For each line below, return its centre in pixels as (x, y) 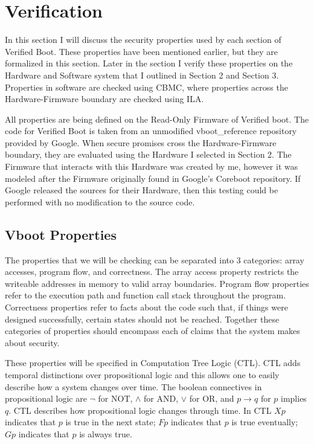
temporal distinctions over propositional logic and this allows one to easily (142, 374)
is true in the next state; (111, 422)
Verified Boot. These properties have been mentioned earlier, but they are (142, 51)
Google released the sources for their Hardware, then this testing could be (142, 190)
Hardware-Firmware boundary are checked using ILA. (104, 99)
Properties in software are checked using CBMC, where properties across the (146, 87)
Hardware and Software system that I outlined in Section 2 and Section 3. (142, 75)
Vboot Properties (61, 234)
